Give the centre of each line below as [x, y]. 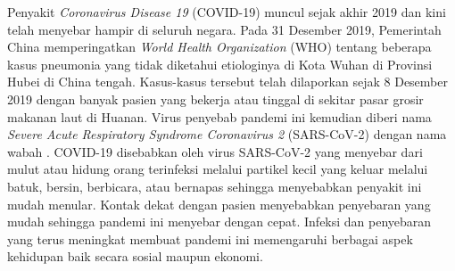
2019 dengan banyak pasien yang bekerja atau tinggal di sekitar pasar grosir [215, 99]
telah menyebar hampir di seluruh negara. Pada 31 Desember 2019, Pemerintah [224, 29]
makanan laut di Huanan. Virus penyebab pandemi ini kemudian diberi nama [219, 116]
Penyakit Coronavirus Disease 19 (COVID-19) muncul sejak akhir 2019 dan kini [227, 12]
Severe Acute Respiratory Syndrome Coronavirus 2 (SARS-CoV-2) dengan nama [227, 134]
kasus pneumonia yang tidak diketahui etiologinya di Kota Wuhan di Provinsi [220, 64]
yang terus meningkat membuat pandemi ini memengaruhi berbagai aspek [210, 238]
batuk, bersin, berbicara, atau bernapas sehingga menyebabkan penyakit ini [215, 186]
